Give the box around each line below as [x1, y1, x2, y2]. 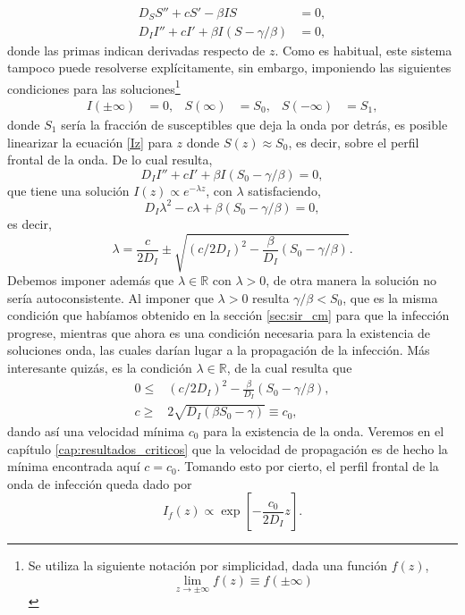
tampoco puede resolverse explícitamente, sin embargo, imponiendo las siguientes [7, 58, 452, 77]
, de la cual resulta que [226, 358, 352, 376]
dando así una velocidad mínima [7, 421, 185, 440]
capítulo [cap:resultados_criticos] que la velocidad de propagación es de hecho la [7, 439, 448, 458]
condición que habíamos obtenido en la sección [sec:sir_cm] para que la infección [7, 306, 450, 324]
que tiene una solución [7, 181, 130, 199]
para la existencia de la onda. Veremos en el [203, 421, 444, 440]
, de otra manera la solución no [266, 271, 437, 289]
